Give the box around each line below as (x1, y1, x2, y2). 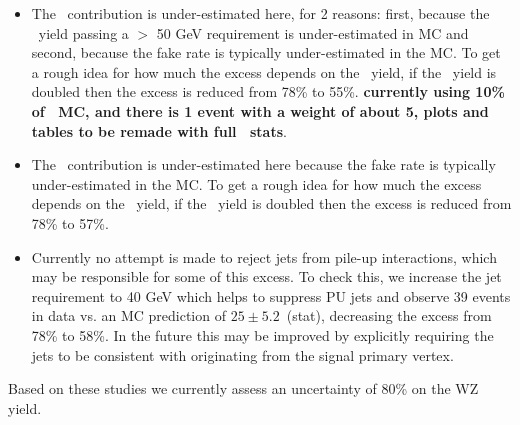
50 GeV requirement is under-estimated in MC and (156, 22, 469, 43)
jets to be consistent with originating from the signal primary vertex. (31, 344, 454, 365)
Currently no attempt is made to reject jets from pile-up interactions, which (31, 246, 497, 267)
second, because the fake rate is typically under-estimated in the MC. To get (31, 42, 501, 63)
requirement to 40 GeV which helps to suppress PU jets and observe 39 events (31, 285, 511, 306)
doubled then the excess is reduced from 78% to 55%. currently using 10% (31, 81, 505, 102)
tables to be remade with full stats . (31, 120, 287, 141)
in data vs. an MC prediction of (31, 305, 226, 326)
